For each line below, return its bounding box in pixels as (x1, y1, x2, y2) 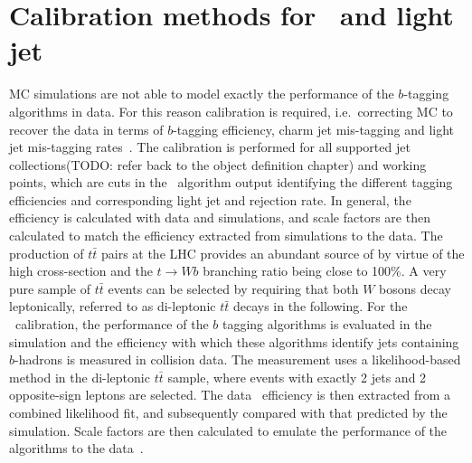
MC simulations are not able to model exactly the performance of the (9, 84, 394, 103)
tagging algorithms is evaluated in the (222, 315, 432, 334)
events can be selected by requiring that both (108, 279, 359, 298)
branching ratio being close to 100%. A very (203, 261, 447, 280)
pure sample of (9, 279, 90, 298)
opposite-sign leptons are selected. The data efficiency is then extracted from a (9, 385, 451, 404)
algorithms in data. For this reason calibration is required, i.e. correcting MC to (9, 101, 453, 120)
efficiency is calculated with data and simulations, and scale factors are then (9, 208, 430, 227)
